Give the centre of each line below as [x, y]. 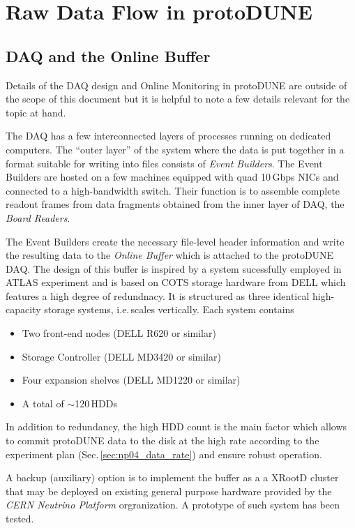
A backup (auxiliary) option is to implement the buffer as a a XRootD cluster [172, 477]
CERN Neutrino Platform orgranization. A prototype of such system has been [173, 505]
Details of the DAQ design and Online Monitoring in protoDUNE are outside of [176, 85]
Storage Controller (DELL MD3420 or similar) [121, 356]
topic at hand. [36, 112]
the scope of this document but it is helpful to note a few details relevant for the [178, 99]
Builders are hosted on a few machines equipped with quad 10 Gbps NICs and [172, 177]
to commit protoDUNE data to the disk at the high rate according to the [163, 440]
